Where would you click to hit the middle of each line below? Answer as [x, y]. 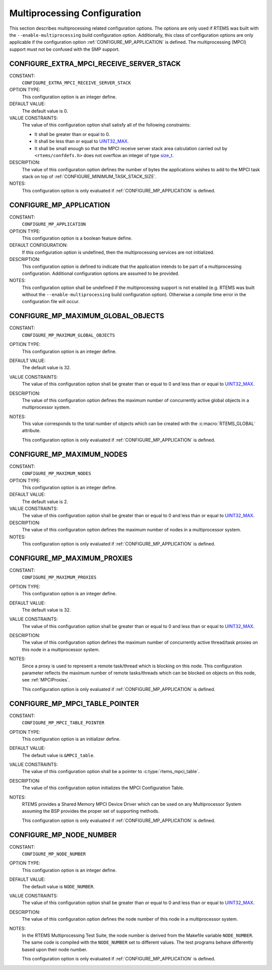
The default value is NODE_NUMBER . [58, 886]
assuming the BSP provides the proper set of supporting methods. [91, 811]
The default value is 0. [45, 111]
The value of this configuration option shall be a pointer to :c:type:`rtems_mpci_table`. [111, 772]
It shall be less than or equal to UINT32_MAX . [82, 142]
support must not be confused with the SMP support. [65, 49]
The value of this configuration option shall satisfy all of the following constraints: [106, 125]
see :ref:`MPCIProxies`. [46, 680]
